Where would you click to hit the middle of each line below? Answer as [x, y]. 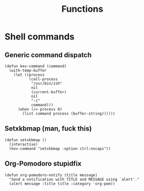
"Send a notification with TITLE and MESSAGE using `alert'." [74, 179]
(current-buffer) [49, 92]
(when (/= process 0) [40, 109]
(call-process [43, 79]
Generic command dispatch [48, 55]
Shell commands [40, 37]
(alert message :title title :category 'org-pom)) [62, 184]
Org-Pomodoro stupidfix [43, 164]
